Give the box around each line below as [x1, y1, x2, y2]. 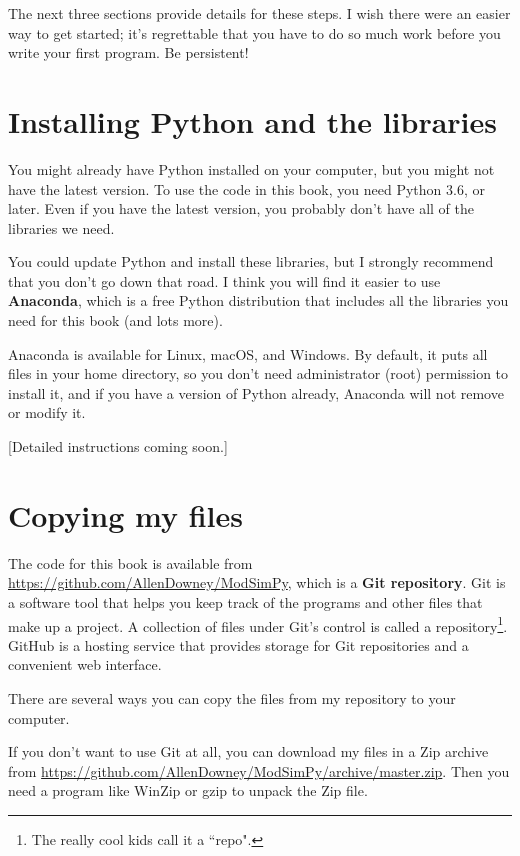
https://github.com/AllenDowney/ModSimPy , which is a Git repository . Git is [8, 572, 506, 593]
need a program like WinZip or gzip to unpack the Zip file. [8, 780, 368, 801]
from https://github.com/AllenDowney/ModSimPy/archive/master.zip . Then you [8, 760, 510, 781]
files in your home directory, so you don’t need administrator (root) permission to [8, 363, 509, 384]
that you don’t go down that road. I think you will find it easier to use [8, 270, 441, 291]
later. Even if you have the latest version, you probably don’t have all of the [8, 198, 474, 219]
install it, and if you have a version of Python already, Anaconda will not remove [8, 382, 504, 403]
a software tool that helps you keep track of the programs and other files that [8, 591, 483, 612]
